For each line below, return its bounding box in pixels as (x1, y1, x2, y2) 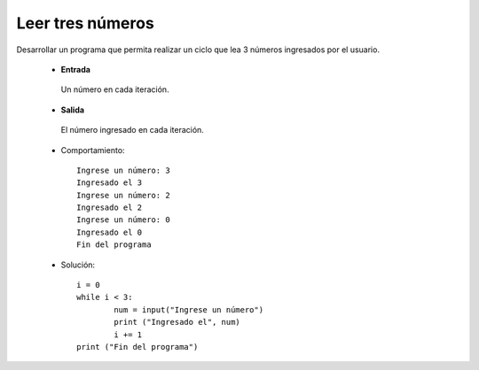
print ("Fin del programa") (76, 342, 199, 351)
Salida (60, 104, 84, 115)
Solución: (60, 259, 96, 270)
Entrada (60, 64, 90, 74)
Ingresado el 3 (76, 178, 143, 188)
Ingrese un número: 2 (76, 190, 170, 200)
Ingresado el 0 (76, 227, 143, 237)
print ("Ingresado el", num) (114, 317, 241, 328)
